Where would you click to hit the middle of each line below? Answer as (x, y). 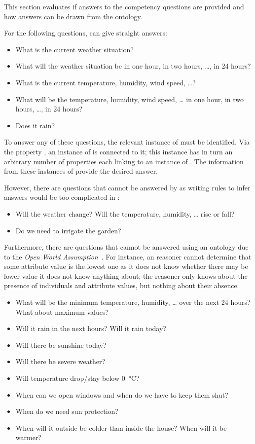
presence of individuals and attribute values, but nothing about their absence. (122, 285)
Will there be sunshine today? (61, 345)
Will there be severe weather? (60, 361)
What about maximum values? (62, 312)
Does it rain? (35, 125)
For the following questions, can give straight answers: (86, 33)
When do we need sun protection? (67, 411)
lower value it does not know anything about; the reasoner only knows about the (126, 276)
